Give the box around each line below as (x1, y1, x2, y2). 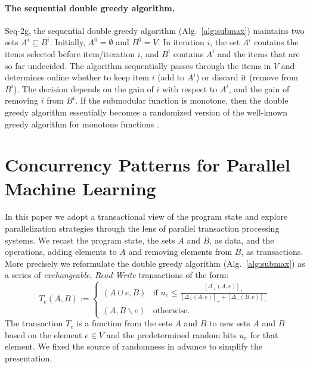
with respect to (162, 82, 218, 95)
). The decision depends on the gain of (13, 82, 154, 95)
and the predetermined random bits (106, 328, 237, 341)
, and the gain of (228, 82, 290, 95)
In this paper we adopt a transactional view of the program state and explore (5, 210, 288, 223)
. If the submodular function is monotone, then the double (75, 94, 289, 107)
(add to (157, 71, 185, 83)
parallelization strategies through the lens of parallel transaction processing (5, 222, 280, 235)
